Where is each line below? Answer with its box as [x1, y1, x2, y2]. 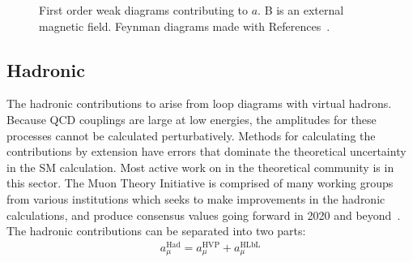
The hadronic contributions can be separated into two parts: [6, 222, 306, 239]
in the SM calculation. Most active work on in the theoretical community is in [6, 158, 394, 175]
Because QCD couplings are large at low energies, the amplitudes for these [6, 110, 377, 127]
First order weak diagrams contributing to [39, 2, 249, 18]
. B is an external [258, 2, 344, 18]
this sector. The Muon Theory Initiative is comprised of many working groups [6, 174, 394, 191]
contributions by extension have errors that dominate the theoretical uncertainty [6, 143, 407, 160]
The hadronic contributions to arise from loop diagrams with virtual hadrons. [6, 95, 392, 112]
